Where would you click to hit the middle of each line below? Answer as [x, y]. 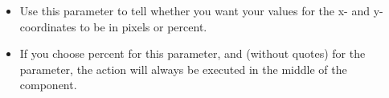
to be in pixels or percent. [143, 26]
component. [48, 85]
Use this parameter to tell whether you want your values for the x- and [194, 10]
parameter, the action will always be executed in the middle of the [183, 69]
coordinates [48, 26]
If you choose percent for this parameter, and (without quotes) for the [192, 53]
